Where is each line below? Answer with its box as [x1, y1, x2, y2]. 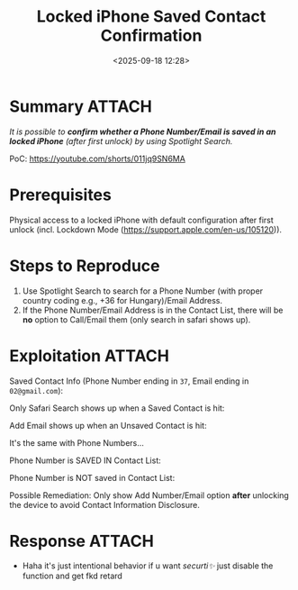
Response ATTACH [9, 531, 155, 551]
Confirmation [100, 25, 203, 46]
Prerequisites [9, 185, 113, 204]
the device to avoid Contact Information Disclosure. [9, 499, 200, 510]
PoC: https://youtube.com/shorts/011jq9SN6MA [9, 153, 186, 164]
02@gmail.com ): [9, 385, 64, 395]
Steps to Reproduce [9, 255, 160, 276]
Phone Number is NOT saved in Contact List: [9, 472, 176, 483]
